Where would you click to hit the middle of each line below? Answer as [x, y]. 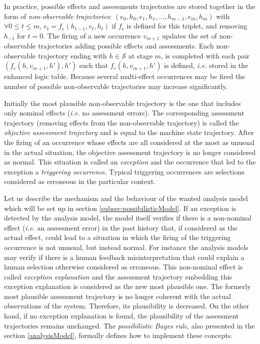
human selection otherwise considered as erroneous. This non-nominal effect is [123, 267]
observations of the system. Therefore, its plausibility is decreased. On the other [127, 306]
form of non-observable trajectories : [58, 16]
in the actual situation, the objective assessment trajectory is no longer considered [130, 152]
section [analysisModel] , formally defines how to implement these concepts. [118, 335]
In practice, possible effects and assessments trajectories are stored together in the [130, 6]
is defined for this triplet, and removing [187, 26]
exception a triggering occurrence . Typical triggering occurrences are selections [124, 171]
